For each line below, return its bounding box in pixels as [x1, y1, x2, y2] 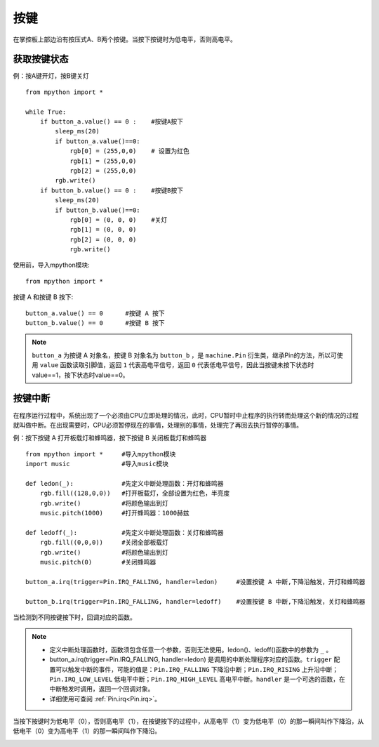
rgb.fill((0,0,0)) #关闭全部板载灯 [39, 538, 168, 547]
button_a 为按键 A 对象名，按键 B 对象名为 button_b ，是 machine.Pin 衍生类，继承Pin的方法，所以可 [32, 351, 337, 359]
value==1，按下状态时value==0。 [32, 371, 129, 379]
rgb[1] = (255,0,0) [69, 157, 137, 165]
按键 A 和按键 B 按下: [13, 293, 74, 301]
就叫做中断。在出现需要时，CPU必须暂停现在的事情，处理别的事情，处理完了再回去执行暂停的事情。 [13, 421, 303, 429]
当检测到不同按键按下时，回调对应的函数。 [13, 613, 136, 621]
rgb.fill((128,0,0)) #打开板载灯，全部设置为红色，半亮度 [39, 489, 230, 498]
